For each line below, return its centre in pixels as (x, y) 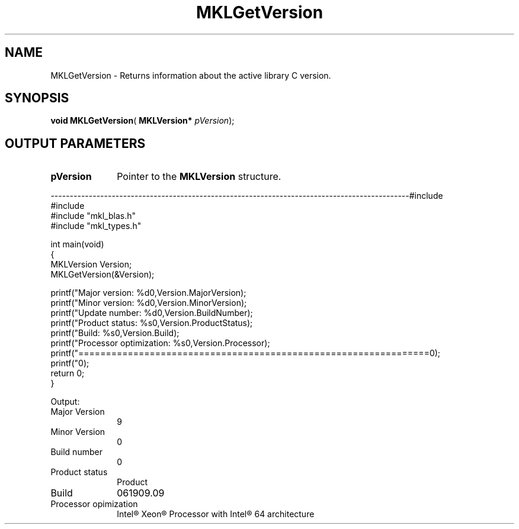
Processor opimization (94, 504)
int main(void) (77, 244)
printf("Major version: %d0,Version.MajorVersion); (148, 293)
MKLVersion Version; (91, 264)
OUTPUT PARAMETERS (75, 143)
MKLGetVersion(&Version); (102, 275)
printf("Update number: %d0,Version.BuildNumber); (152, 313)
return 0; (68, 373)
